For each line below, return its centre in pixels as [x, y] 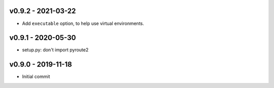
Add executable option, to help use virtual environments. [83, 23]
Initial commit [36, 77]
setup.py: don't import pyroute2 [55, 50]
